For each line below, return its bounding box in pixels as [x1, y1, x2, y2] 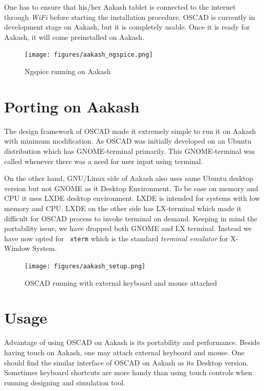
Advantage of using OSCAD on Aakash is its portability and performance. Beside [4, 337, 260, 348]
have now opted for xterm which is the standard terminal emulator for [4, 233, 228, 243]
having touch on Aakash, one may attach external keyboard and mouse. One [4, 347, 245, 357]
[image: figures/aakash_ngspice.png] [25, 51, 153, 59]
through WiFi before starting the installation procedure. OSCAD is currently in [4, 11, 255, 22]
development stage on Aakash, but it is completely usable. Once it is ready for [4, 21, 250, 32]
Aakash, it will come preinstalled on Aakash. [4, 31, 145, 42]
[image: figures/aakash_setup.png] [25, 262, 146, 270]
